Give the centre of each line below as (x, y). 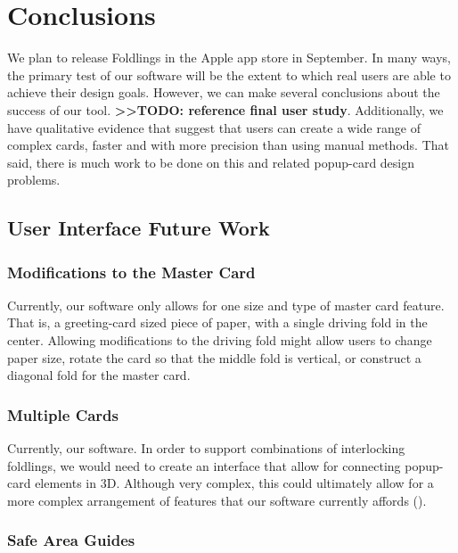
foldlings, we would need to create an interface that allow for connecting (204, 465)
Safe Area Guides (71, 540)
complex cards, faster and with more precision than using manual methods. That (228, 145)
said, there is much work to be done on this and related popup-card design (211, 162)
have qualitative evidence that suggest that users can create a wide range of (214, 127)
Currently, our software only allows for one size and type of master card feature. (226, 305)
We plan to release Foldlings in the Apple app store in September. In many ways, (229, 58)
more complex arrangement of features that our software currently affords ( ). (217, 500)
